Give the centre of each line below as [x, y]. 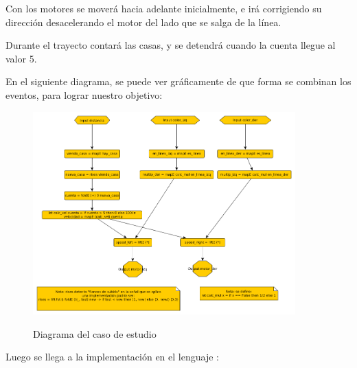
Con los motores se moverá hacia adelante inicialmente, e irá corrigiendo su [164, 8]
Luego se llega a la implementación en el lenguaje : [112, 357]
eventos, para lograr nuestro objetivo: [84, 94]
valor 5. [21, 58]
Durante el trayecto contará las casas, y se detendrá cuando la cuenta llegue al [171, 45]
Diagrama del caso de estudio [95, 333]
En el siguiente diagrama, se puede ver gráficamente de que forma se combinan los [178, 81]
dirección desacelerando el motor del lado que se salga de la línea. [143, 22]
